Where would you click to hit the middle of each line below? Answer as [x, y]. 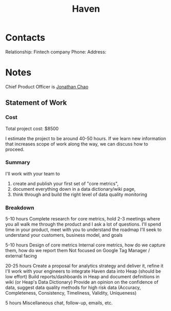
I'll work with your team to [33, 173]
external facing [21, 256]
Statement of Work [36, 103]
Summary [18, 163]
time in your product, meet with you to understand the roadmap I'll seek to [84, 230]
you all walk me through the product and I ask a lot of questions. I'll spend [83, 224]
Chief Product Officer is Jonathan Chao [47, 86]
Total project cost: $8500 [32, 128]
